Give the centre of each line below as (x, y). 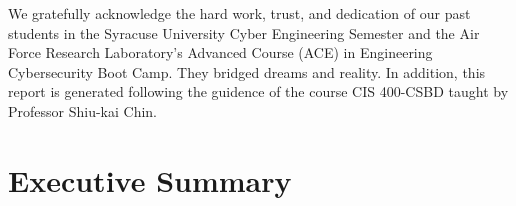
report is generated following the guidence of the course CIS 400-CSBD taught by (258, 91)
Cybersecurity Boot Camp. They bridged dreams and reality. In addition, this (247, 71)
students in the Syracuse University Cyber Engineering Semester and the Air (244, 32)
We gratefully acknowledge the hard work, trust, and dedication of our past (239, 13)
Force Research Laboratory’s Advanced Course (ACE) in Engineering (220, 52)
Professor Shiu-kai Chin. (83, 110)
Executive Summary (150, 179)
